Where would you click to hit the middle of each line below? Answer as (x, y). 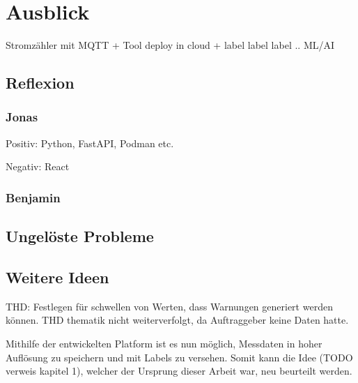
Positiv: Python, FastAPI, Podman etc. (90, 143)
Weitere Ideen (57, 277)
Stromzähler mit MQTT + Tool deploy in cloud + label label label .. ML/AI (170, 45)
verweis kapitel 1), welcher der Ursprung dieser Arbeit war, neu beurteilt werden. (179, 371)
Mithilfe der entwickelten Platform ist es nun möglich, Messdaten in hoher (164, 343)
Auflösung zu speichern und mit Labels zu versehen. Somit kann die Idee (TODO (179, 357)
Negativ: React (38, 166)
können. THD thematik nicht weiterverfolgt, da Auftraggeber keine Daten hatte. (177, 320)
